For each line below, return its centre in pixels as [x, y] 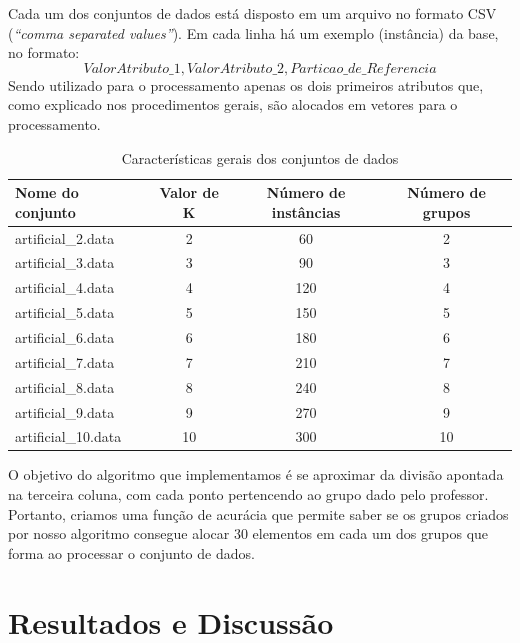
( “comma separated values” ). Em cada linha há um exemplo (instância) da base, [253, 32]
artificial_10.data [68, 436]
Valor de [189, 192]
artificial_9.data [65, 411]
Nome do [47, 192]
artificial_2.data [65, 237]
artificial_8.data [65, 386]
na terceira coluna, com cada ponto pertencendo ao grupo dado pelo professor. [248, 494]
